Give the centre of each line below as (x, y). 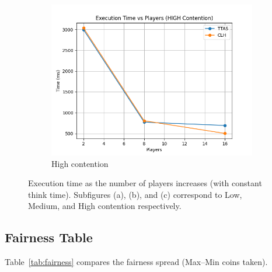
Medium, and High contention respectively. (105, 206)
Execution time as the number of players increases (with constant (145, 183)
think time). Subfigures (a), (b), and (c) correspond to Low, (135, 194)
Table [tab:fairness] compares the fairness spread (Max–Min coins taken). (136, 262)
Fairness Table (49, 237)
